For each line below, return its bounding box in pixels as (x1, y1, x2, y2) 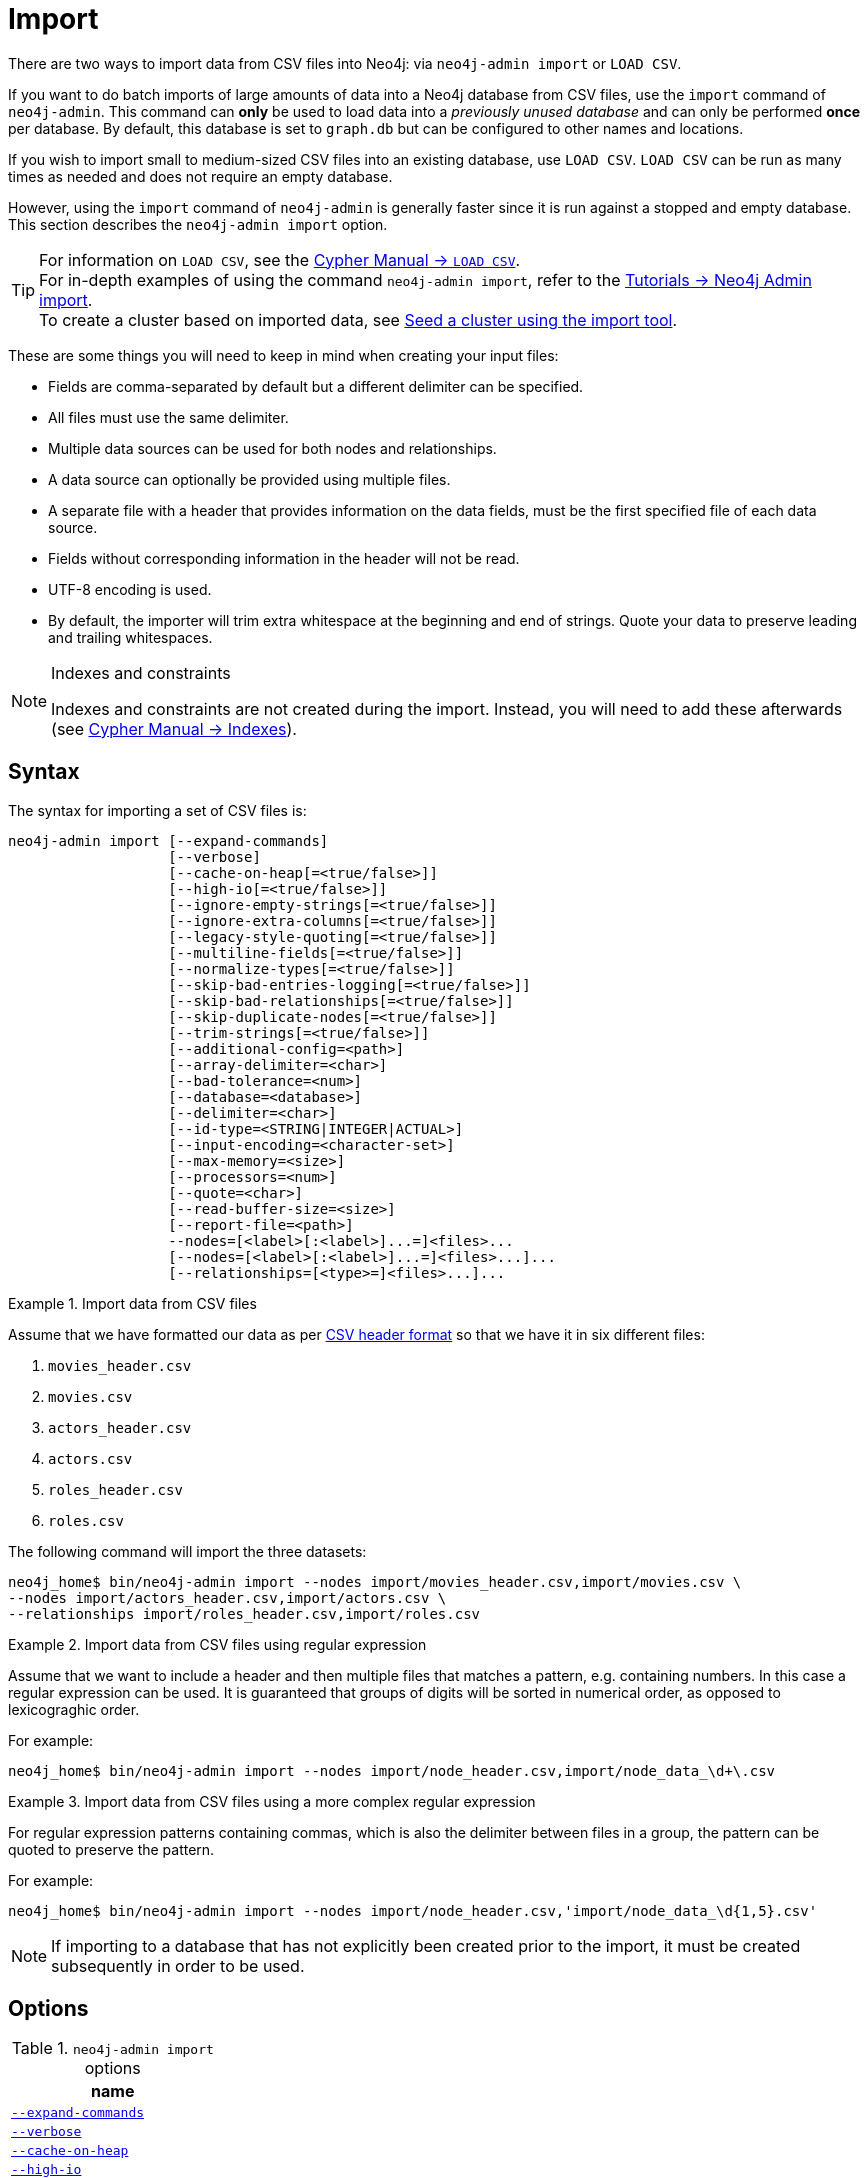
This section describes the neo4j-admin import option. (8, 215, 388, 233)
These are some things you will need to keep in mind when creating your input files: (8, 346, 559, 364)
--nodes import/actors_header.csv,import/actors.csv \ (8, 1589, 447, 1606)
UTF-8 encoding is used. (48, 580, 212, 598)
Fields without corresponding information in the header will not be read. (48, 549, 520, 567)
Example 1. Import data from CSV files (8, 1294, 257, 1312)
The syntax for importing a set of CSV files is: (8, 801, 307, 819)
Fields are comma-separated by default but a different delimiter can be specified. (48, 377, 584, 395)
